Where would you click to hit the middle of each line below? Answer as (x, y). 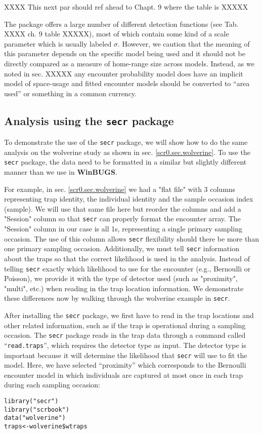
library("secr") (31, 401)
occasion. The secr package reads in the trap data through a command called (125, 335)
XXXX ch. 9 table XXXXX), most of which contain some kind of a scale (117, 34)
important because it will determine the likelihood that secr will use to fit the (126, 355)
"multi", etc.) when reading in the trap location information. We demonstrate (124, 288)
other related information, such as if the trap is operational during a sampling (125, 325)
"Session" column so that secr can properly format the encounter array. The (122, 219)
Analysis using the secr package (89, 120)
